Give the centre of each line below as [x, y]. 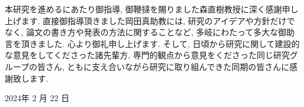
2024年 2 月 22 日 [37, 98]
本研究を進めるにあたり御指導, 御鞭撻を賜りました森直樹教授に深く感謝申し [152, 9]
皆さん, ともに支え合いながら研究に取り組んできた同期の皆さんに [163, 66]
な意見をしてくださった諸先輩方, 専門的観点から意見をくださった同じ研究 [147, 55]
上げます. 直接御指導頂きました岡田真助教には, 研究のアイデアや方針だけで [150, 20]
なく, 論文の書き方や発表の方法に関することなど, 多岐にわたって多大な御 [146, 32]
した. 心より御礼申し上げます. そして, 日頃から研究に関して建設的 [173, 43]
